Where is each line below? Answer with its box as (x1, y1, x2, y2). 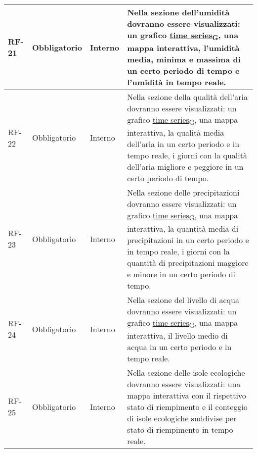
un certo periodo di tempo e (127, 65, 240, 77)
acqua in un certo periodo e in (127, 341, 232, 352)
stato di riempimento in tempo (127, 423, 233, 435)
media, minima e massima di (127, 53, 241, 65)
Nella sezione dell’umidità (127, 6, 230, 18)
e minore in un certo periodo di (127, 268, 236, 280)
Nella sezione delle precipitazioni (127, 187, 240, 199)
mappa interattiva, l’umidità (127, 42, 240, 54)
